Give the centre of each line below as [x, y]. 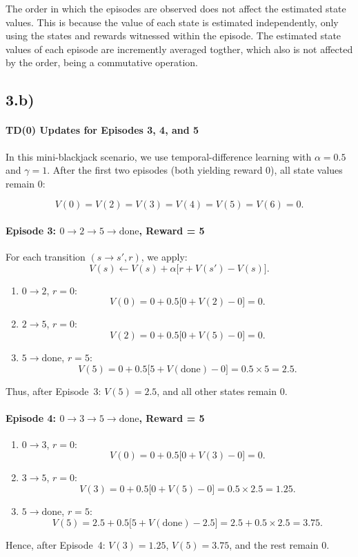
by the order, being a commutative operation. [102, 62]
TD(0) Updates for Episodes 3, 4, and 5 [102, 130]
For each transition [46, 257]
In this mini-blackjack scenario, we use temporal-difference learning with [159, 156]
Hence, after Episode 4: [56, 544]
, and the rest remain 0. [279, 544]
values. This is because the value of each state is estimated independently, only [172, 22]
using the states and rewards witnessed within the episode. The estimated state [173, 36]
